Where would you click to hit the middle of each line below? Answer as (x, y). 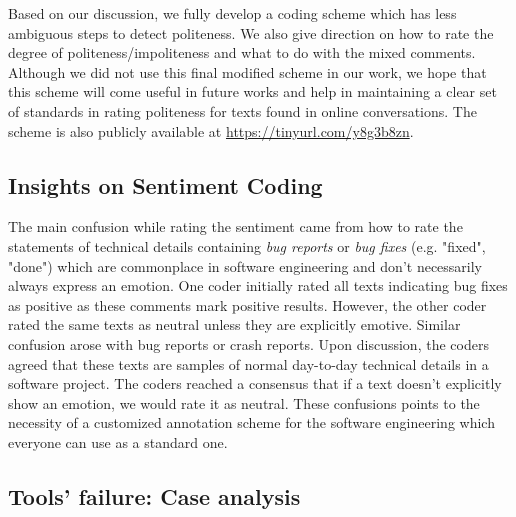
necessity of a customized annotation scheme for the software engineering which (251, 422)
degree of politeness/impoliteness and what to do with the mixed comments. (242, 52)
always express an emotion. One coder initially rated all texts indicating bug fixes (258, 285)
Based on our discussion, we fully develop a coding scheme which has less (232, 13)
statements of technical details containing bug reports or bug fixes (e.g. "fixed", (247, 245)
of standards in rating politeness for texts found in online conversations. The (242, 110)
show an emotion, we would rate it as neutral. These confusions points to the (244, 402)
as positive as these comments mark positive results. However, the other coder (247, 304)
